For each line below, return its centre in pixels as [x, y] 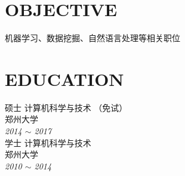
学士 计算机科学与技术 [48, 142]
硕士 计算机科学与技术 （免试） [66, 107]
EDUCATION [64, 78]
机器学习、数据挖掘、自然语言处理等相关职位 [92, 38]
